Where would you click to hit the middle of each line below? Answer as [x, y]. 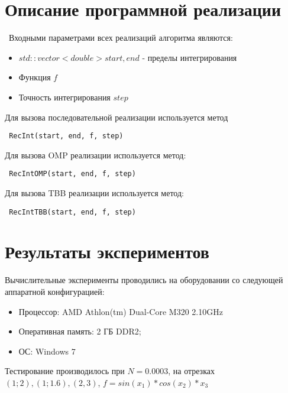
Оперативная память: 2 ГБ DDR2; [80, 331]
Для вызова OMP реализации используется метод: [96, 155]
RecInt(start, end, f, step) [66, 136]
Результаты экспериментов [107, 251]
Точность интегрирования [64, 97]
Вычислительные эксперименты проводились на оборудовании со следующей [144, 280]
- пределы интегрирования [190, 57]
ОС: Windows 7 [47, 351]
